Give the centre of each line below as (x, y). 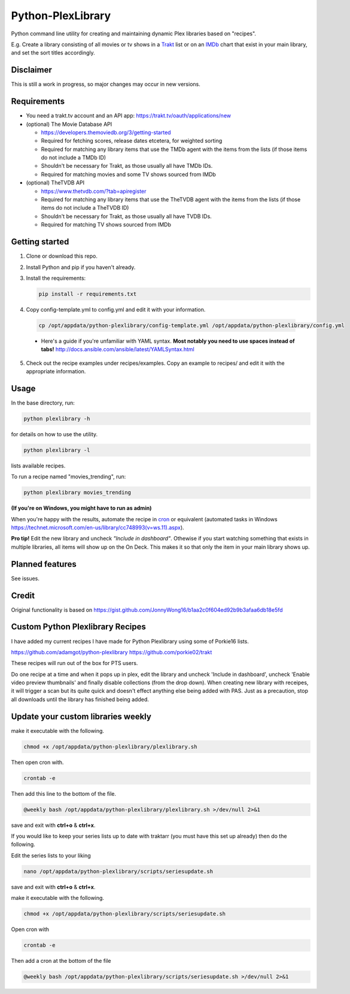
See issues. (25, 578)
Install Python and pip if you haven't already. (81, 267)
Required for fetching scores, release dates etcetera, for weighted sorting (132, 141)
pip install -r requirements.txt (88, 294)
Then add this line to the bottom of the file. (64, 793)
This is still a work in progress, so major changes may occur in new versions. (106, 84)
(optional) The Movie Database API (69, 124)
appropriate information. (56, 371)
